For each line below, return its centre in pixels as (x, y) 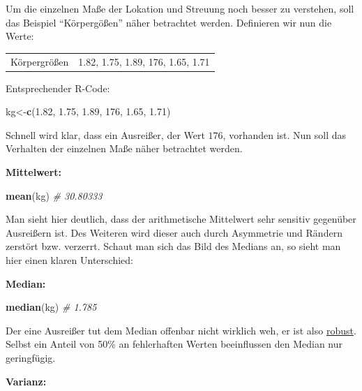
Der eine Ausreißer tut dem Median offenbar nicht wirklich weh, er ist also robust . (181, 330)
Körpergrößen (40, 61)
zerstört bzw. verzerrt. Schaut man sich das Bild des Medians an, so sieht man (173, 246)
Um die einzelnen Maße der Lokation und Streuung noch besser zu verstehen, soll (180, 8)
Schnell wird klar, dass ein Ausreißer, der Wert (105, 134)
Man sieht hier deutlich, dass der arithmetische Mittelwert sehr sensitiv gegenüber (181, 219)
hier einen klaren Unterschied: (69, 259)
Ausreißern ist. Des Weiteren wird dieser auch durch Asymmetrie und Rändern (174, 232)
